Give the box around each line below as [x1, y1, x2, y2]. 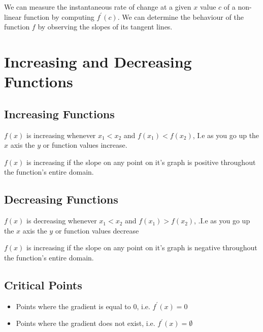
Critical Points [4, 277, 82, 292]
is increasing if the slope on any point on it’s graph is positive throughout [26, 156, 256, 167]
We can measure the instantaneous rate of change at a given [4, 2, 191, 12]
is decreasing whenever [26, 215, 97, 226]
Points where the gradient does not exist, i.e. [16, 318, 155, 328]
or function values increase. [43, 140, 127, 150]
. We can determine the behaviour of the [117, 11, 244, 22]
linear [4, 11, 22, 22]
